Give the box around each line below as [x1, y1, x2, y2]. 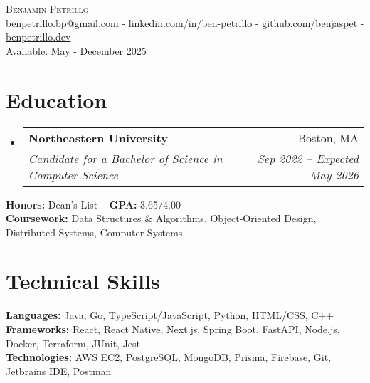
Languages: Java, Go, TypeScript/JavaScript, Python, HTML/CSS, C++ [6, 308, 334, 322]
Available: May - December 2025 [6, 43, 147, 58]
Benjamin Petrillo [6, 1, 89, 16]
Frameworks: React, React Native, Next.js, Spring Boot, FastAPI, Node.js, [6, 322, 340, 336]
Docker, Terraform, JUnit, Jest [6, 335, 141, 350]
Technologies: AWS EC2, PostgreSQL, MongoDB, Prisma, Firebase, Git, [6, 350, 332, 364]
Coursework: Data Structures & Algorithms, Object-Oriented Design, [6, 211, 317, 226]
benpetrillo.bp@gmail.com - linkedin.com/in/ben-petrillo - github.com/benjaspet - [6, 15, 364, 30]
